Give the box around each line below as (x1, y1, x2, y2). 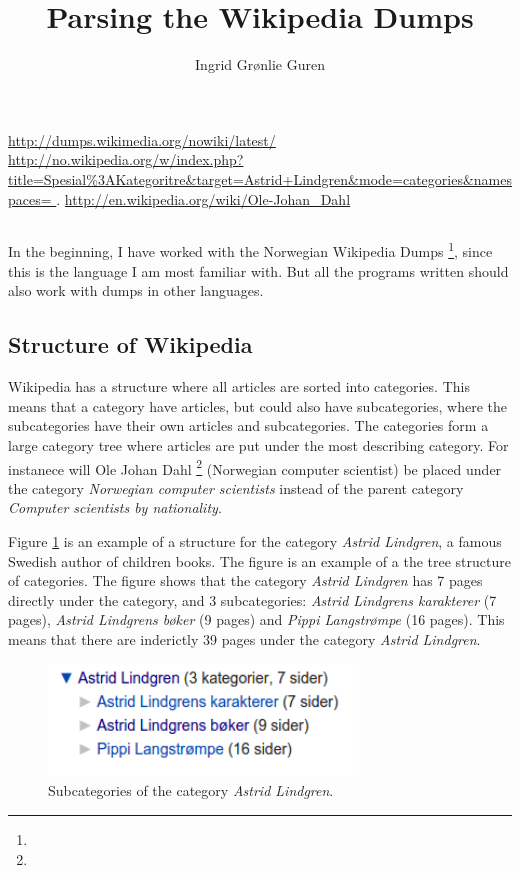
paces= (8, 188, 52, 209)
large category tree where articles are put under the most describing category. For (8, 434, 509, 455)
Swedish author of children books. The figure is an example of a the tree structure (8, 550, 511, 571)
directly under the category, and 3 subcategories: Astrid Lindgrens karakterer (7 (8, 589, 497, 610)
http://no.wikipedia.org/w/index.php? (8, 149, 244, 170)
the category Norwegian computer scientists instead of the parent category (8, 477, 464, 498)
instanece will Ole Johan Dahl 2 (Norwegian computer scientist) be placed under (8, 455, 502, 479)
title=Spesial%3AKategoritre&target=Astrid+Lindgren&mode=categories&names (8, 168, 512, 189)
